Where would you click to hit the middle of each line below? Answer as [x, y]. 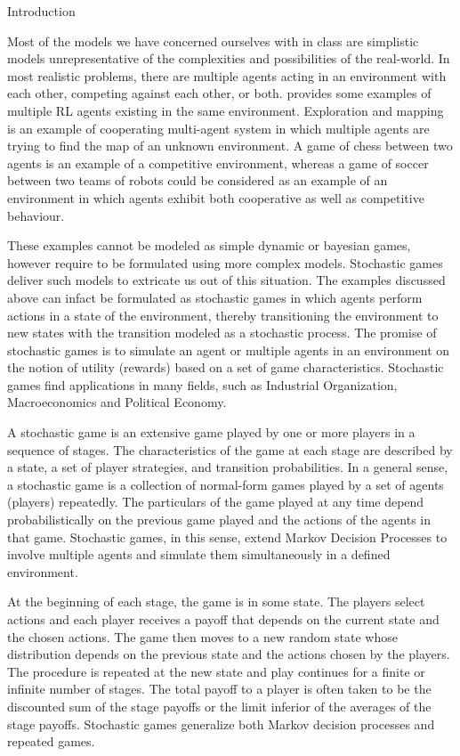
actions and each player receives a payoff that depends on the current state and [223, 619]
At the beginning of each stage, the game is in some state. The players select [216, 602]
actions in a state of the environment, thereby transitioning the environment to [223, 315]
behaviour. [36, 215]
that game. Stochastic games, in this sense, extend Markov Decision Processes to [227, 537]
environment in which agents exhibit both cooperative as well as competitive [216, 197]
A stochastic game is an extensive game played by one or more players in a [211, 432]
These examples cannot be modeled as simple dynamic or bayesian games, [209, 245]
